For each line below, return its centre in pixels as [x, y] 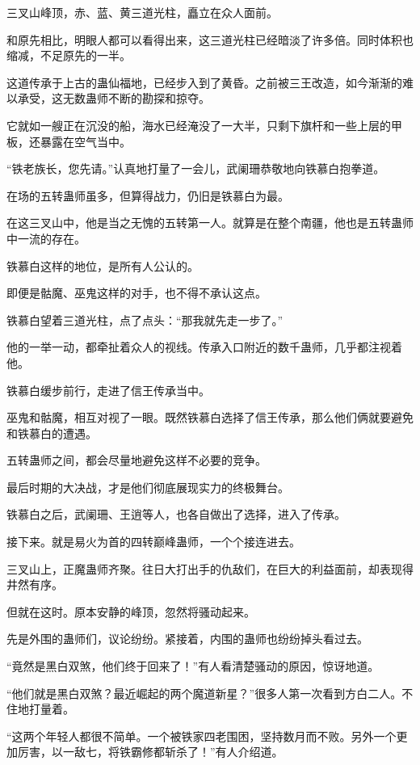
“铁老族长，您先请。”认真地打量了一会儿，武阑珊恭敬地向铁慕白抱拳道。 [196, 168]
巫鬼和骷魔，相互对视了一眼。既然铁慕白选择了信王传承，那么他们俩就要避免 [210, 417]
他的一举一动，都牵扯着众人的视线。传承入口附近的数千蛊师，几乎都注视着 [204, 347]
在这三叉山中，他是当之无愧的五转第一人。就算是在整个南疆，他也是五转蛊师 [210, 223]
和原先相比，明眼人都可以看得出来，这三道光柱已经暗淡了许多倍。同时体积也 [210, 39]
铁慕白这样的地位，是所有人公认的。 [103, 265]
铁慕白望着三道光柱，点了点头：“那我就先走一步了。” [145, 319]
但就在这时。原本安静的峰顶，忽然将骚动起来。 [131, 611]
